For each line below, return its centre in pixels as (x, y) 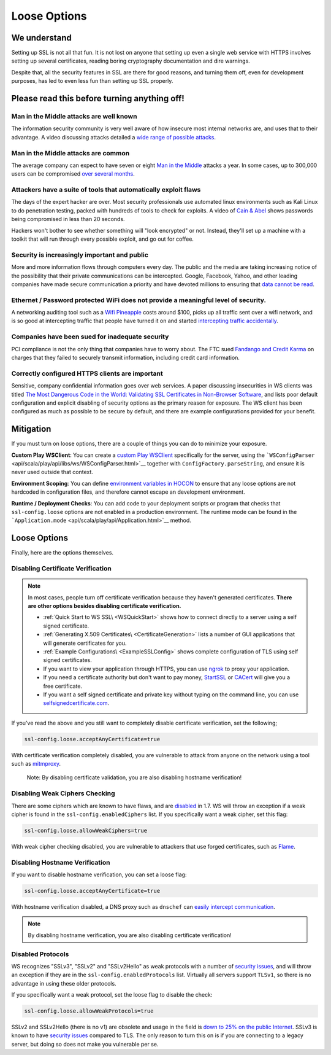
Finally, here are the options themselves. (62, 553)
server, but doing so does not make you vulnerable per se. (85, 1044)
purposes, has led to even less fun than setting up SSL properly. (92, 81)
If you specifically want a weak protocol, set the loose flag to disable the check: (112, 995)
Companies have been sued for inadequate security (90, 337)
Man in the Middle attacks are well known (74, 117)
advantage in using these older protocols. (64, 983)
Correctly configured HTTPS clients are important (87, 373)
